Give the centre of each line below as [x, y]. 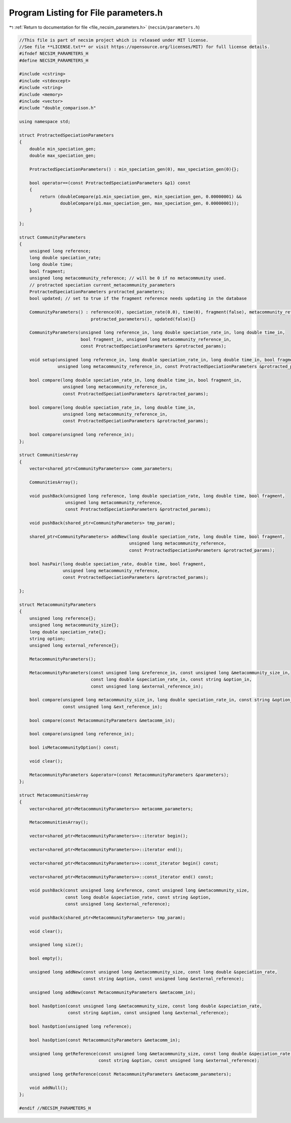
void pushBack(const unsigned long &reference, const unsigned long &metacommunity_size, [139, 890]
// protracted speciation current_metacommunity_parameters [102, 285]
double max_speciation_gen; [63, 156]
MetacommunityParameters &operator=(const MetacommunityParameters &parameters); [129, 775]
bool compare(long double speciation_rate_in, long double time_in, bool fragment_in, [136, 380]
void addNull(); [48, 1088]
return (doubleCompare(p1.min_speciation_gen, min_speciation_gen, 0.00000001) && [141, 196]
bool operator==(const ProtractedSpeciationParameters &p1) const [110, 183]
